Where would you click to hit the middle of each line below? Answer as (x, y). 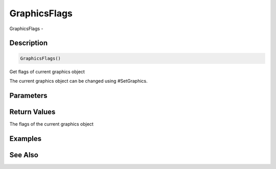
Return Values (32, 112)
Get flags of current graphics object (47, 71)
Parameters (28, 95)
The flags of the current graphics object (52, 124)
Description (29, 43)
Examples (26, 139)
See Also (24, 155)
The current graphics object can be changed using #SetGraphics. (78, 81)
